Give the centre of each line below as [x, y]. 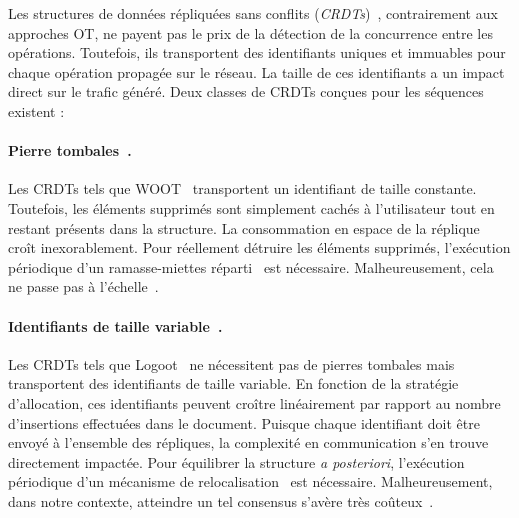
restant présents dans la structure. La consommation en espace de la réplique [244, 227]
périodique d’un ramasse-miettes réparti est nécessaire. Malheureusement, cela [251, 266]
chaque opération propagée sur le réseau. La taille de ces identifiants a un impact [256, 71]
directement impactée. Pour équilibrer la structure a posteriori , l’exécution [236, 461]
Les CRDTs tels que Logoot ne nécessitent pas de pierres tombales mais [231, 363]
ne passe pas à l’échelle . [83, 286]
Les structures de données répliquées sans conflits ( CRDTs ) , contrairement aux [253, 13]
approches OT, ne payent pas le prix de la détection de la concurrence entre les [250, 32]
